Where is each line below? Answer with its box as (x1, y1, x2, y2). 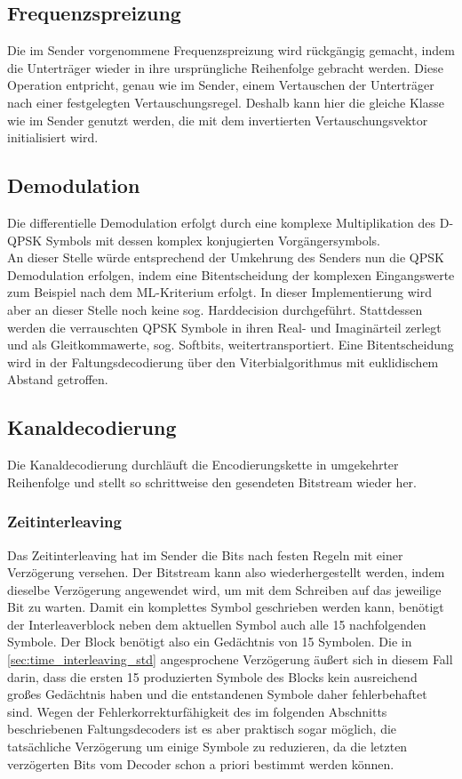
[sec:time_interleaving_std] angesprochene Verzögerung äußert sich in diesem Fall (7, 650, 453, 669)
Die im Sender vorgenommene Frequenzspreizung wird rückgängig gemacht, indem (7, 41, 455, 60)
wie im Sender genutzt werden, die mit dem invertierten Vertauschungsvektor (7, 110, 428, 129)
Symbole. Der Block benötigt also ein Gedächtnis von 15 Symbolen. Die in (7, 632, 412, 651)
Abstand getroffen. (7, 370, 108, 389)
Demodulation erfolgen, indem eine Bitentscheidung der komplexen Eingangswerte (7, 265, 455, 284)
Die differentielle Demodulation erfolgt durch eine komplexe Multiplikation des (7, 213, 436, 231)
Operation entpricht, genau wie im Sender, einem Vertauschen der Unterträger (7, 76, 434, 94)
